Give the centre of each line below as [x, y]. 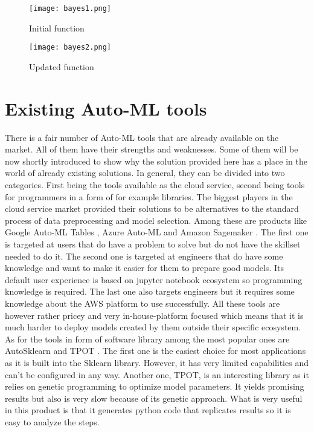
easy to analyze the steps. [52, 421]
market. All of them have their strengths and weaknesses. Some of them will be [152, 149]
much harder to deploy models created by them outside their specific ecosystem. [153, 327]
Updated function [62, 66]
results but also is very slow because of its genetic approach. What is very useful [154, 398]
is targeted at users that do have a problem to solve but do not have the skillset [153, 244]
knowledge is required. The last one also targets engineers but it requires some [150, 291]
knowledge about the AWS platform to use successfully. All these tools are [143, 303]
